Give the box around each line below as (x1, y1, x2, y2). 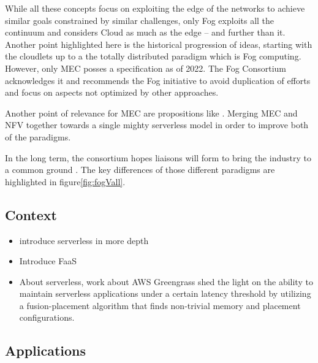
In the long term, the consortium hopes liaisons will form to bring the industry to (5, 151, 311, 164)
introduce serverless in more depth (19, 234, 149, 246)
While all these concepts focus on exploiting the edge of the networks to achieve (5, 2, 305, 14)
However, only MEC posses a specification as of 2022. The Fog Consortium (5, 61, 287, 74)
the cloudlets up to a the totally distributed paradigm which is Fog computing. (5, 50, 301, 63)
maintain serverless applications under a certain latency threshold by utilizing (19, 287, 311, 300)
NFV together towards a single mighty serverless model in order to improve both (5, 118, 309, 131)
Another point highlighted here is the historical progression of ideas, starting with (5, 37, 312, 50)
